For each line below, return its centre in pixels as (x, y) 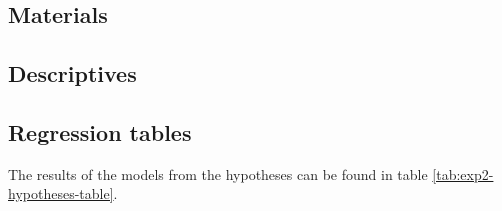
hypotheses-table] (61, 193)
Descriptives (72, 73)
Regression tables (100, 131)
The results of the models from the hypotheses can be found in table (218, 173)
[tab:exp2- (463, 173)
